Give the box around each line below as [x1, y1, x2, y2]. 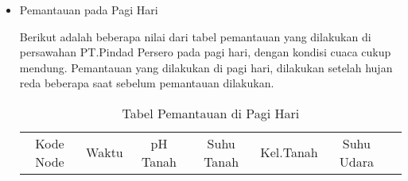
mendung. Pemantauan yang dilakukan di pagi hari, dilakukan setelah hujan [19, 59, 393, 75]
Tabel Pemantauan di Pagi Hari [122, 103, 300, 122]
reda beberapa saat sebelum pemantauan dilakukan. [19, 75, 274, 91]
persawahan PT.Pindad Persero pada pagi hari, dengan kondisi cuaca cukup [19, 44, 391, 60]
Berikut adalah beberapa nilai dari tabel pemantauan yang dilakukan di [19, 28, 371, 44]
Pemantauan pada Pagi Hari [19, 2, 158, 17]
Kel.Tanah [260, 143, 318, 162]
